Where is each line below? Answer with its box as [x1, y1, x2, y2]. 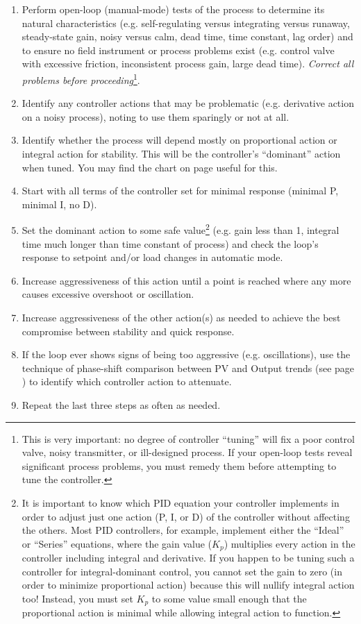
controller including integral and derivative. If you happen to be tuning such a [22, 550, 355, 565]
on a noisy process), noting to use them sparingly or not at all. [22, 109, 289, 124]
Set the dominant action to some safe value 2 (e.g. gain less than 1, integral [22, 221, 339, 237]
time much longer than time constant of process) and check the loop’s [22, 236, 319, 251]
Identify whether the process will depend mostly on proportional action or [22, 133, 337, 147]
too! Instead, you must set [22, 591, 133, 605]
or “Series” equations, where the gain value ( [22, 536, 212, 550]
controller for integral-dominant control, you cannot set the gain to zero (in [22, 564, 342, 578]
